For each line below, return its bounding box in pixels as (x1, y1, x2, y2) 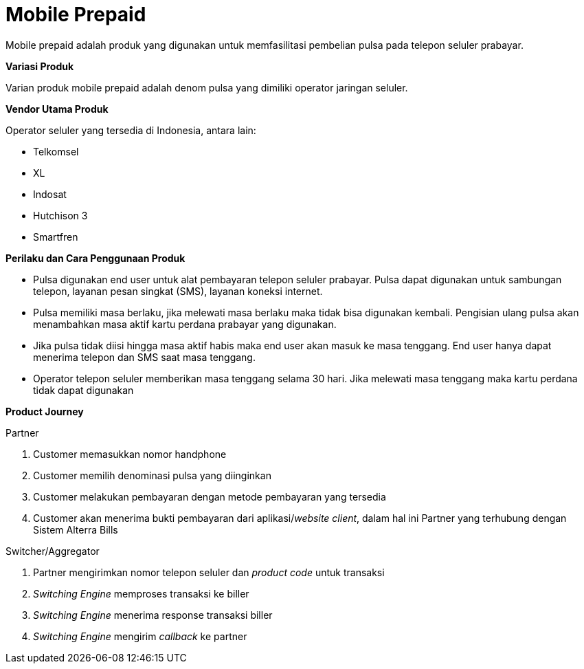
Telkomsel (33, 145, 79, 157)
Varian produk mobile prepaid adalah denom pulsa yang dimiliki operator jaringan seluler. (5, 81, 408, 94)
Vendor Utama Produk (5, 102, 109, 115)
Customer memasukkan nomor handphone (33, 448, 227, 460)
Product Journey (5, 405, 84, 417)
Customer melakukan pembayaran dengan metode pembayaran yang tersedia (33, 490, 386, 503)
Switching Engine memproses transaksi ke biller (33, 587, 249, 600)
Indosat (33, 188, 67, 200)
